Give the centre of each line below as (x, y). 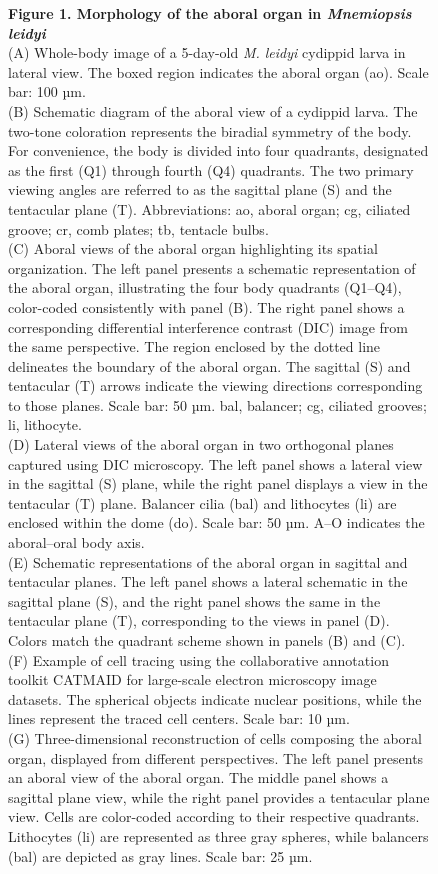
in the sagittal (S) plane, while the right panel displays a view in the (218, 483)
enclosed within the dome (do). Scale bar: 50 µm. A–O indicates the (216, 522)
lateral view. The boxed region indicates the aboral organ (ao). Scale (218, 71)
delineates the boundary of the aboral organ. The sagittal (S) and (209, 365)
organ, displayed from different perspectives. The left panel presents (216, 757)
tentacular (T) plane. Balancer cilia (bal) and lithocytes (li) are (202, 502)
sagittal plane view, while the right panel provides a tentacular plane (219, 796)
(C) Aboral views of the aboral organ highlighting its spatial (193, 248)
